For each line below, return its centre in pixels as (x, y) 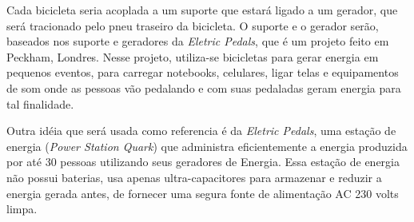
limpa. (22, 209)
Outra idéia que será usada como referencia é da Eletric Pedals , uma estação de (201, 131)
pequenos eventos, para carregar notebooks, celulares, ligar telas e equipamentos (203, 72)
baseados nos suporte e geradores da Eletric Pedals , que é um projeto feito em (198, 41)
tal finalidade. (40, 103)
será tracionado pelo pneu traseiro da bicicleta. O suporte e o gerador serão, (193, 25)
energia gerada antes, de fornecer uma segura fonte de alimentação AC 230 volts (203, 193)
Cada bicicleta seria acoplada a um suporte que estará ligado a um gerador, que (202, 10)
